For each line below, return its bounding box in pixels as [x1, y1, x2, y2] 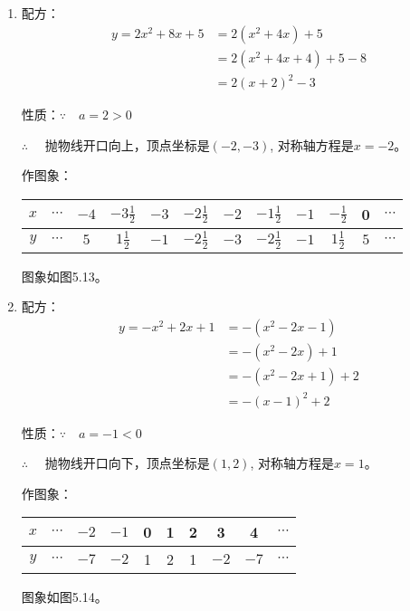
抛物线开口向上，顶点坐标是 [44, 135, 210, 154]
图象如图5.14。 [21, 587, 108, 606]
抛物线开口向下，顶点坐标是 [44, 453, 210, 473]
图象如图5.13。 [21, 266, 108, 285]
